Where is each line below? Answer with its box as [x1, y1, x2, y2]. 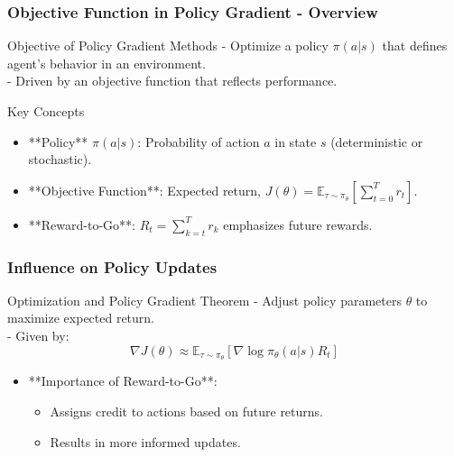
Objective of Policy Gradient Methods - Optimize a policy [7, 36, 329, 55]
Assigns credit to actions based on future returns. [50, 402, 323, 421]
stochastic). [28, 150, 92, 169]
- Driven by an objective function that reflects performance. [7, 71, 338, 90]
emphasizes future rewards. [223, 215, 373, 233]
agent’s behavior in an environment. [7, 53, 206, 72]
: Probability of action [137, 132, 260, 151]
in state [274, 132, 317, 151]
